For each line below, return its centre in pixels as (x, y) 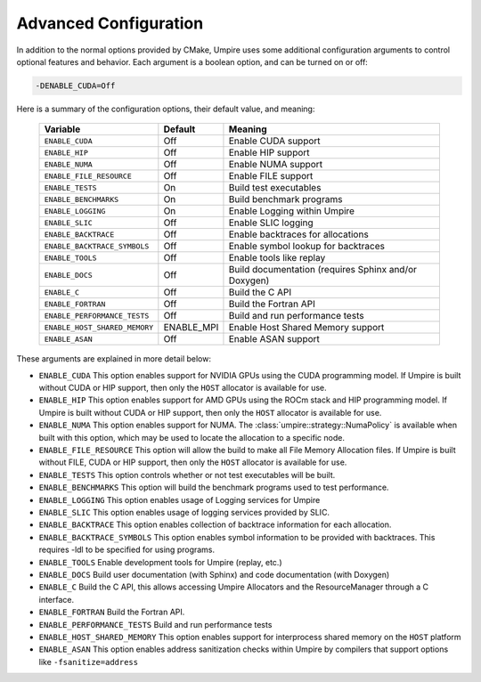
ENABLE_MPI (191, 328)
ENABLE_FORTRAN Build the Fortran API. (112, 612)
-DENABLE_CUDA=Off (75, 85)
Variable (62, 129)
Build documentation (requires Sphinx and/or (323, 270)
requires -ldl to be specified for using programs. (127, 550)
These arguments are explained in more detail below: (114, 359)
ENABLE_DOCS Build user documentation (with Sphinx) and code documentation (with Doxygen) (214, 574)
